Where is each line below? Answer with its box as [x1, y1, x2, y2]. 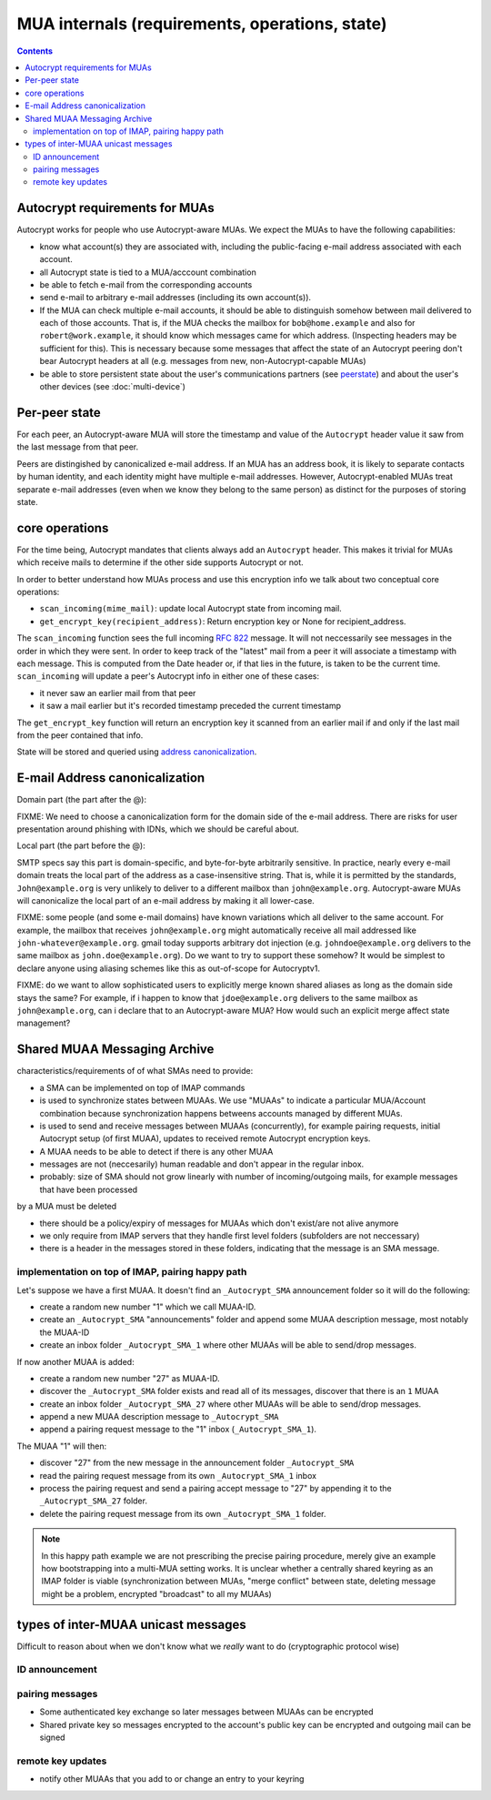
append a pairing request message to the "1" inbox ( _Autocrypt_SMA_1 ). [39, 1424, 317, 1435]
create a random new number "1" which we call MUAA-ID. [39, 1301, 256, 1312]
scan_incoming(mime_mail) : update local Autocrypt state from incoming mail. [39, 603, 343, 614]
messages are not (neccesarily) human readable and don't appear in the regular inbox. [39, 1158, 365, 1169]
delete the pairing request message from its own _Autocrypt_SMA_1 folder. [39, 1508, 326, 1519]
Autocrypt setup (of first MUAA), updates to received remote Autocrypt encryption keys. [39, 1133, 371, 1144]
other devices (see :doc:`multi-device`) [39, 381, 186, 392]
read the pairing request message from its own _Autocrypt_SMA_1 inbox [39, 1470, 317, 1481]
